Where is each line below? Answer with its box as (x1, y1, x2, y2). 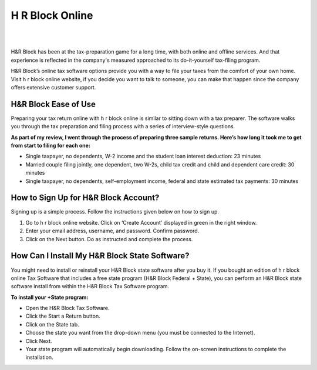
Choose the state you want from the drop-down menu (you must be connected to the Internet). (25, 329, 255, 336)
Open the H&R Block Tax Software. (25, 305, 110, 312)
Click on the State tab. (25, 321, 79, 328)
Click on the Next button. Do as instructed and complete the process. (25, 235, 193, 242)
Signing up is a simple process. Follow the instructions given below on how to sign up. (11, 208, 220, 215)
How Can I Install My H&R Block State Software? (11, 251, 190, 261)
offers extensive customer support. (11, 84, 96, 91)
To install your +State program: (11, 294, 89, 301)
